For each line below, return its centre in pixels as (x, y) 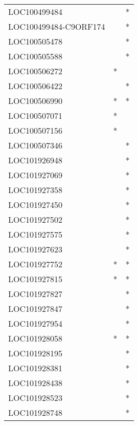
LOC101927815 (36, 279)
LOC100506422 (36, 86)
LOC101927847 (36, 309)
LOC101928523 (36, 398)
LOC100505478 (36, 41)
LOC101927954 (36, 323)
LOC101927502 (36, 219)
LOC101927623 (36, 249)
